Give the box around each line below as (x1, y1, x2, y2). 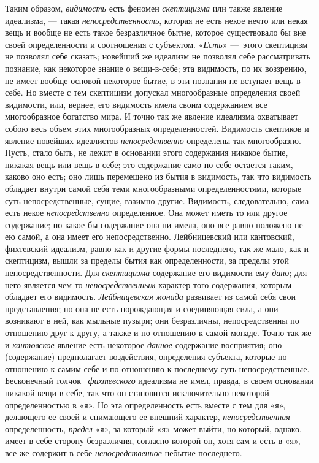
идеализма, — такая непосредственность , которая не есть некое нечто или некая (5, 13, 308, 26)
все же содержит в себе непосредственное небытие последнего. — (5, 446, 254, 459)
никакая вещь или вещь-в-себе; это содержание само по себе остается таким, (5, 158, 293, 170)
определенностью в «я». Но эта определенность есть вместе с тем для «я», (5, 398, 286, 411)
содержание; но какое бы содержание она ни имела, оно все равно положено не (5, 218, 303, 231)
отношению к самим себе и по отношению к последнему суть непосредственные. (5, 362, 310, 375)
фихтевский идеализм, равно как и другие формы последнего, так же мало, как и (5, 242, 309, 254)
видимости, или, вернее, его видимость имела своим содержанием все (5, 98, 267, 110)
